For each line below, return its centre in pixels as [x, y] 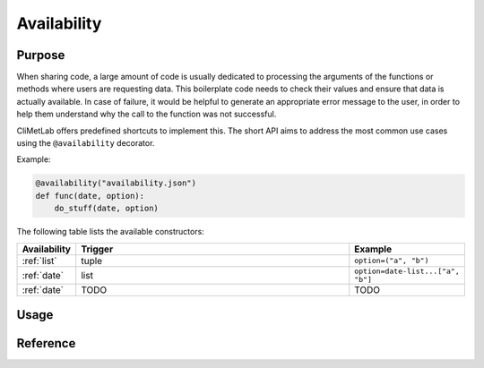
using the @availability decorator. [86, 143]
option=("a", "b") [392, 261]
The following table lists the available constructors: [111, 232]
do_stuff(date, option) [106, 209]
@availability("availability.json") [116, 183]
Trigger [97, 249]
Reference [46, 343]
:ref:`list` [39, 261]
